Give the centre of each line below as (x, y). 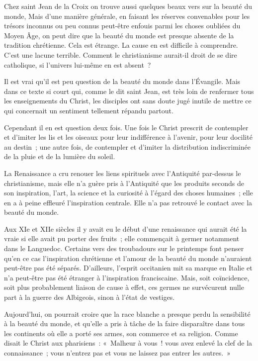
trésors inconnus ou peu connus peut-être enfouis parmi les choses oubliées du (122, 26)
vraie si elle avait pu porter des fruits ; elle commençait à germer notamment (122, 238)
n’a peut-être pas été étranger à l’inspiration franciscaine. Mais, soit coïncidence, (127, 277)
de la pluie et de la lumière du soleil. (60, 156)
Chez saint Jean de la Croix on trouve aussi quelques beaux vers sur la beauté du (128, 6)
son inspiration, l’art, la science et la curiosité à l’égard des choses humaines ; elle (129, 193)
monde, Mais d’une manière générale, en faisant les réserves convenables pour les (127, 16)
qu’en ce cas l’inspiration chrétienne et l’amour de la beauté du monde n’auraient (128, 258)
